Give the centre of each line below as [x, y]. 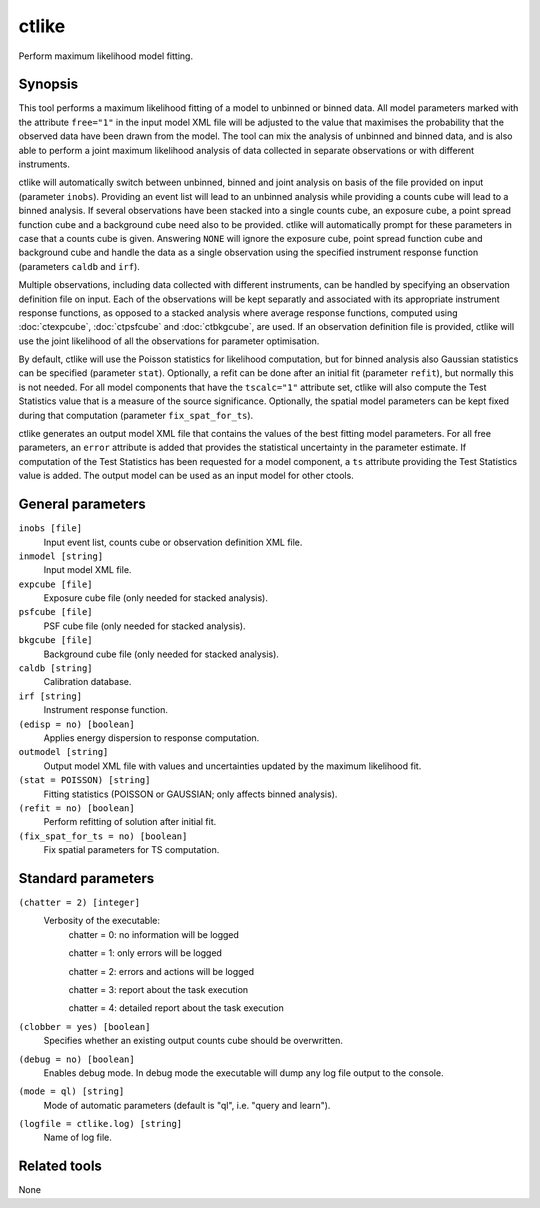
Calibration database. [87, 682]
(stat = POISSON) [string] [84, 780]
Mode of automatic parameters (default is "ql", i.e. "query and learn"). [187, 1105]
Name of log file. [77, 1137]
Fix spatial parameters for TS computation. [131, 850]
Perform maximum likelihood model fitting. [106, 56]
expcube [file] [56, 584]
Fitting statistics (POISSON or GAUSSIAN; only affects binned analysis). [190, 794]
